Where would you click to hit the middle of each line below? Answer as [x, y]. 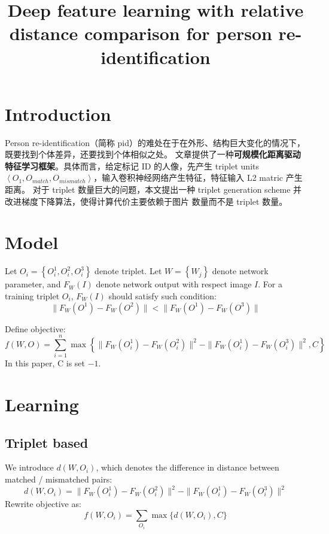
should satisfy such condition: [162, 295]
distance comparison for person [141, 33]
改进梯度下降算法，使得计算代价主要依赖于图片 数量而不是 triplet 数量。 [146, 201]
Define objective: [35, 328]
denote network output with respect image [174, 284]
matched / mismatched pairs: [59, 479]
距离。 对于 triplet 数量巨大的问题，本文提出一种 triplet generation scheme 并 [153, 189]
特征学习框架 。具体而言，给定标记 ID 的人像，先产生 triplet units [132, 166]
